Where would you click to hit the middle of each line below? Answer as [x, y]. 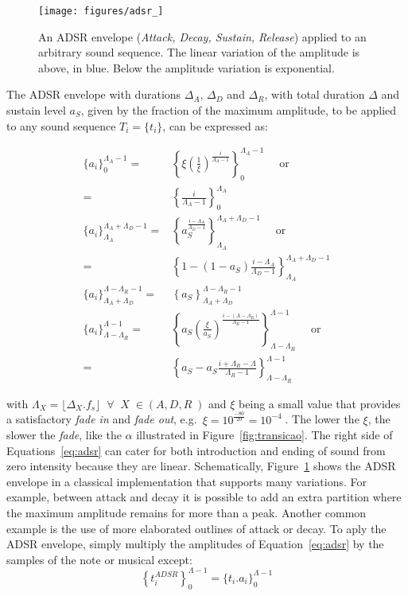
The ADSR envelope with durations [94, 94]
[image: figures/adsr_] [101, 11]
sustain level [36, 110]
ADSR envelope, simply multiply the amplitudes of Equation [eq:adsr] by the [195, 544]
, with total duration [315, 94]
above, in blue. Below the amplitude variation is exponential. [187, 67]
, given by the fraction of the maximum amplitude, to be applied [239, 110]
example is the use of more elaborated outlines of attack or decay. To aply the [196, 528]
